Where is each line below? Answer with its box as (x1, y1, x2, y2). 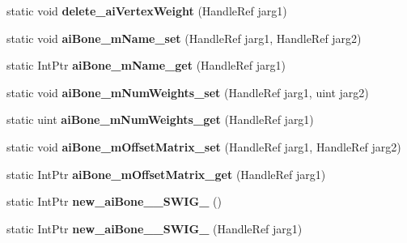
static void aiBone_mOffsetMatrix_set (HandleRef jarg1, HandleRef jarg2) (6, 138, 401, 155)
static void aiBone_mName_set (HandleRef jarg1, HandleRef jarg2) (6, 29, 362, 46)
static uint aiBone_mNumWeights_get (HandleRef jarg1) (6, 111, 314, 128)
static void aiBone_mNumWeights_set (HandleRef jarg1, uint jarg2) (6, 83, 369, 100)
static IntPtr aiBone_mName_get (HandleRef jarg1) (6, 57, 286, 74)
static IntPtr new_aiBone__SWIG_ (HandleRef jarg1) (6, 220, 303, 237)
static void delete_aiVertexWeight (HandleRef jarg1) (6, 2, 287, 19)
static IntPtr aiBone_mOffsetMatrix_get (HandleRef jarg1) (6, 165, 326, 182)
